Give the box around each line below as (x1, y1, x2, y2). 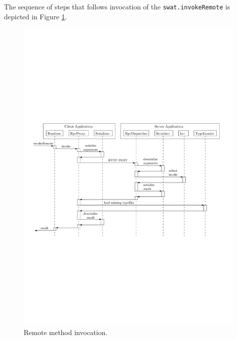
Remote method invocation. (24, 327, 108, 337)
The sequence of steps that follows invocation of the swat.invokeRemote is (4, 1, 230, 11)
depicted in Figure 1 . (4, 11, 67, 21)
